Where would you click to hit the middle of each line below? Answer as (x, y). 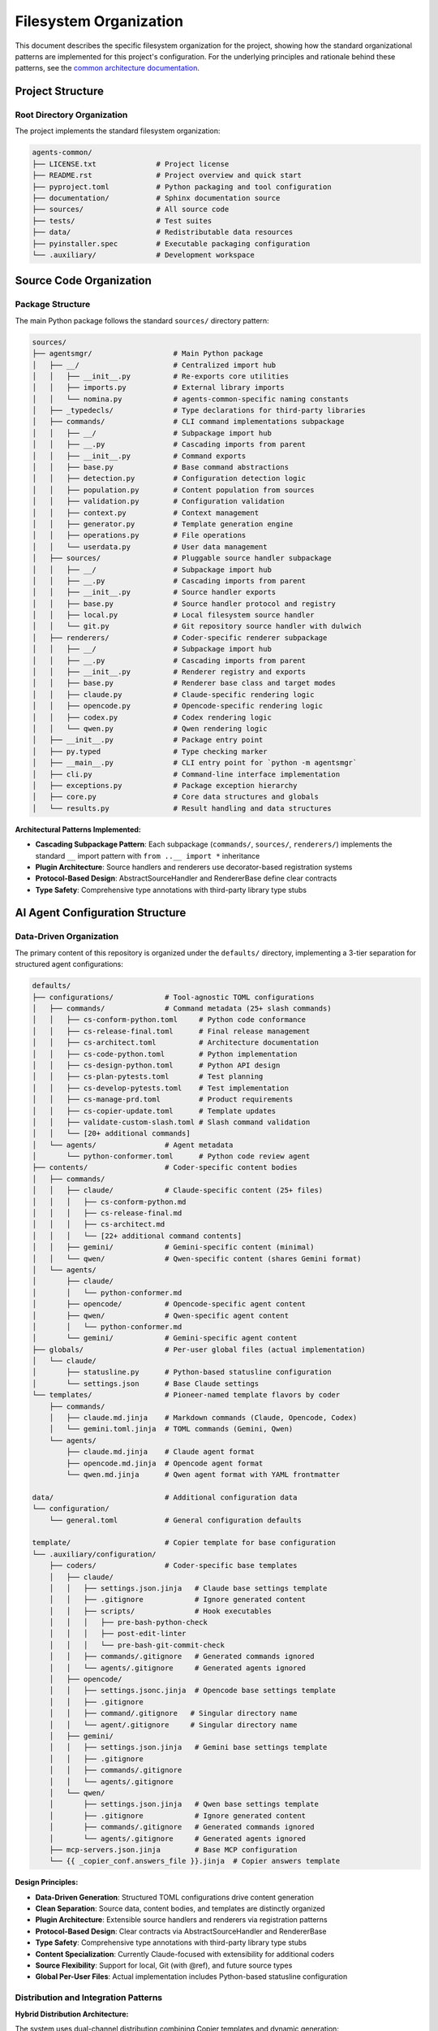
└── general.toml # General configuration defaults (175, 1520)
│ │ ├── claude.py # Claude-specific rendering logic (173, 694)
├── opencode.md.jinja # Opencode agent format (165, 1463)
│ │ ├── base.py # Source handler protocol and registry (184, 604)
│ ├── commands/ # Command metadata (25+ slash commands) (182, 1008)
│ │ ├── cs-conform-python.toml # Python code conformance (169, 1020)
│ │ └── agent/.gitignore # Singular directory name (173, 1725)
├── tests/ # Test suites (122, 221)
